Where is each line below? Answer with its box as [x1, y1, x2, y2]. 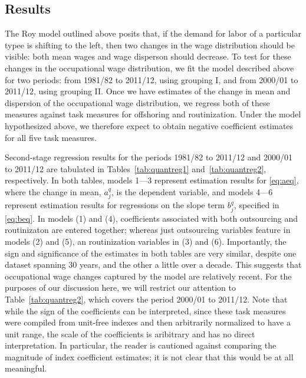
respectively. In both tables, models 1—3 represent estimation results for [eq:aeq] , [5, 174, 299, 186]
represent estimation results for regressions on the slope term [5, 199, 225, 211]
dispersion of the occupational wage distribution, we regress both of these [5, 96, 270, 109]
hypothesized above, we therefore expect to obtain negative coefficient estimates [5, 119, 294, 132]
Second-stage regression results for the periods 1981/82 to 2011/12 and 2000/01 [5, 151, 292, 163]
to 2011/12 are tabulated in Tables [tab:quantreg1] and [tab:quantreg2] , [5, 162, 266, 175]
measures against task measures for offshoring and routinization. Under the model [5, 108, 301, 120]
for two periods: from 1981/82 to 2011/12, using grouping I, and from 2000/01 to [5, 73, 298, 86]
